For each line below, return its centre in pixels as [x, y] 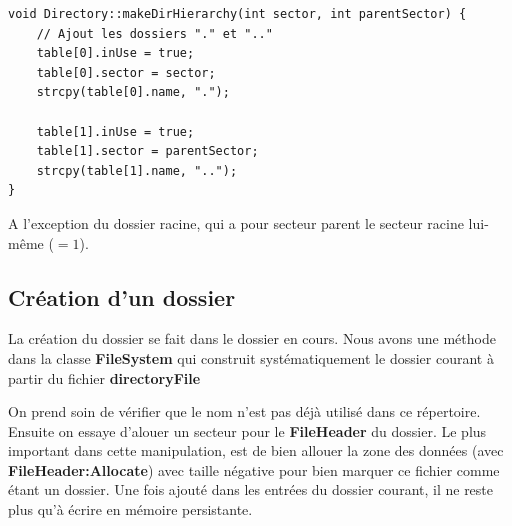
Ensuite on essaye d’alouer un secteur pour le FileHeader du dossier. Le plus [247, 430]
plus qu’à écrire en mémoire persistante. [130, 509]
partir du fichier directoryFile [104, 377]
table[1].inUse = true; [115, 131]
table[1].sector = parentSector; [147, 151]
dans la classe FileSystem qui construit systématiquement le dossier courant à [251, 357]
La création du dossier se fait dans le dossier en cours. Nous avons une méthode [252, 338]
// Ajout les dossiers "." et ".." [154, 33]
